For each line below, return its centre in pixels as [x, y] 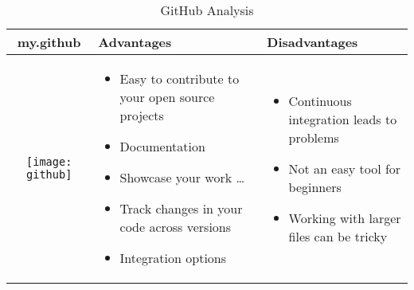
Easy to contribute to [180, 78]
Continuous [320, 100]
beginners [315, 186]
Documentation [162, 146]
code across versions [176, 227]
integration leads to [343, 119]
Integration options [173, 258]
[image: [49, 162]
